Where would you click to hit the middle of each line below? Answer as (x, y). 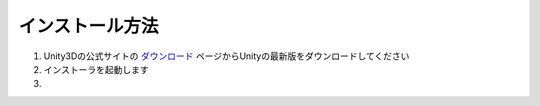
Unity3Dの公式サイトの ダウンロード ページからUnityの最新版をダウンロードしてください (226, 56)
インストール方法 (88, 26)
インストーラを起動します (96, 69)
